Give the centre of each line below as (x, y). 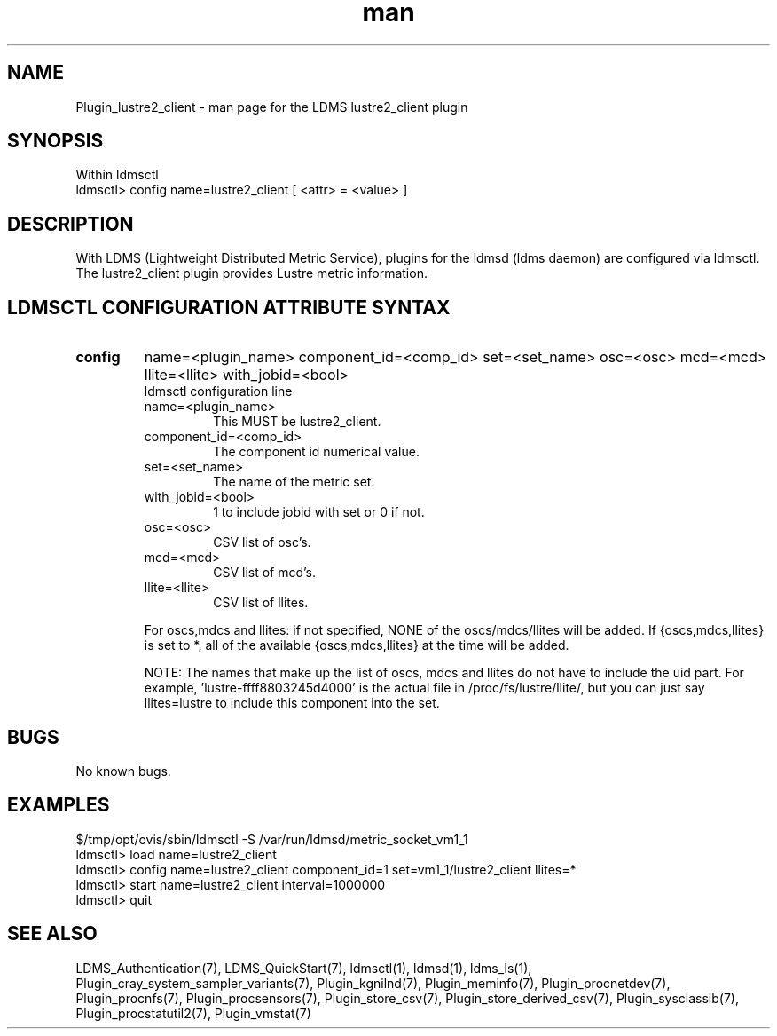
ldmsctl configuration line (218, 391)
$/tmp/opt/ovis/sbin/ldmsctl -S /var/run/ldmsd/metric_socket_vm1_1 (272, 839)
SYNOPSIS (55, 141)
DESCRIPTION (71, 224)
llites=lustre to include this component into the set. (292, 703)
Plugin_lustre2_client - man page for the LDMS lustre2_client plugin (272, 107)
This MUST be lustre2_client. (297, 422)
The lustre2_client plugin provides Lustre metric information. (251, 273)
